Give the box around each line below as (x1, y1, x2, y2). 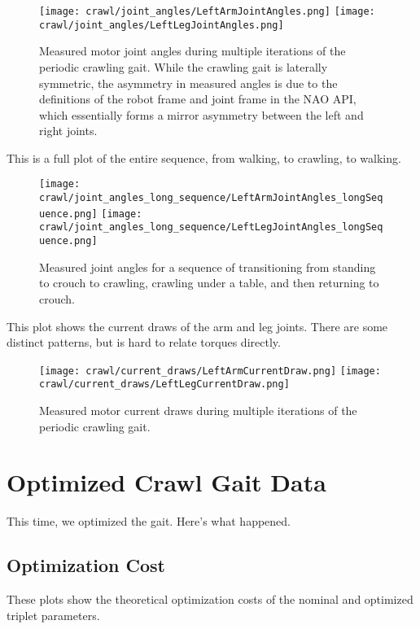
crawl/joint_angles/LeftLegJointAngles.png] (39, 19, 284, 31)
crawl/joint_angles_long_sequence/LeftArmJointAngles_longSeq (39, 192, 383, 204)
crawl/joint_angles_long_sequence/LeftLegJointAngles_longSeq (39, 221, 383, 234)
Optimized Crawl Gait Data (7, 465, 326, 499)
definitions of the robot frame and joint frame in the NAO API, (39, 90, 357, 107)
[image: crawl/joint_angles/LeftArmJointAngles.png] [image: (39, 6, 375, 17)
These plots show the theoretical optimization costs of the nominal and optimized (7, 591, 413, 608)
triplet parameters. (7, 606, 100, 623)
